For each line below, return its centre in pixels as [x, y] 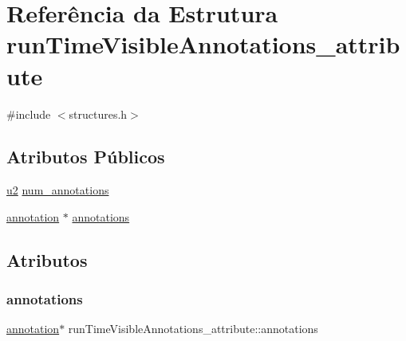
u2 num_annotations [58, 190]
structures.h [98, 114]
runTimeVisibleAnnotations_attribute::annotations [193, 329]
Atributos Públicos [86, 157]
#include [29, 114]
